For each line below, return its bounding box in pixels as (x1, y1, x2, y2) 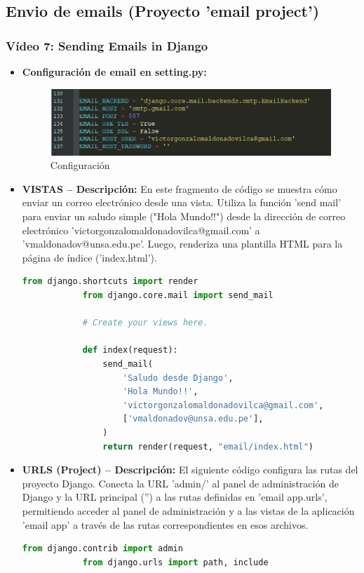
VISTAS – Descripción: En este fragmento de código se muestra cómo (22, 181, 337, 196)
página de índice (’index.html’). (22, 250, 157, 264)
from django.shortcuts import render (22, 276, 198, 287)
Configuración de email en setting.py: (22, 65, 207, 79)
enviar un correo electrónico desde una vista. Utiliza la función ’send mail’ (22, 195, 342, 210)
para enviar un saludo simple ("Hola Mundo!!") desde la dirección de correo (22, 209, 346, 224)
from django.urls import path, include (82, 557, 269, 567)
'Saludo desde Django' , (122, 372, 234, 383)
